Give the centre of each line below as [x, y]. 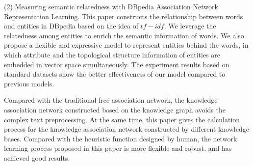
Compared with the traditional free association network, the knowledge [111, 100]
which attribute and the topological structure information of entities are [112, 54]
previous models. [29, 83]
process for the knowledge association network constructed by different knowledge [126, 129]
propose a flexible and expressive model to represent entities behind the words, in [126, 45]
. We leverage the [190, 26]
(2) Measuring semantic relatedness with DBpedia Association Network [111, 6]
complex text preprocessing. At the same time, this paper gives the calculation [122, 119]
